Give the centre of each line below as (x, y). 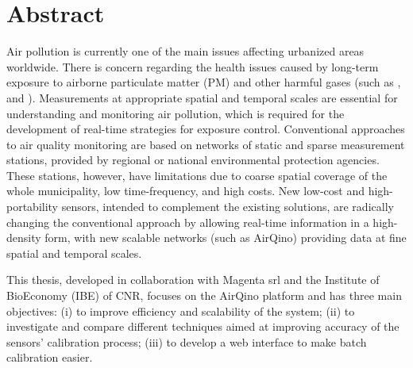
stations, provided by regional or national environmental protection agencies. (193, 160)
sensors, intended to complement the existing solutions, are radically (228, 207)
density (24, 238)
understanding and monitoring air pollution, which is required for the (176, 113)
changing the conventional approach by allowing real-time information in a (188, 222)
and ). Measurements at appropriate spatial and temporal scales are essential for (202, 97)
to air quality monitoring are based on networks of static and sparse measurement (206, 144)
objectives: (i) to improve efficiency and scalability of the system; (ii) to (181, 310)
